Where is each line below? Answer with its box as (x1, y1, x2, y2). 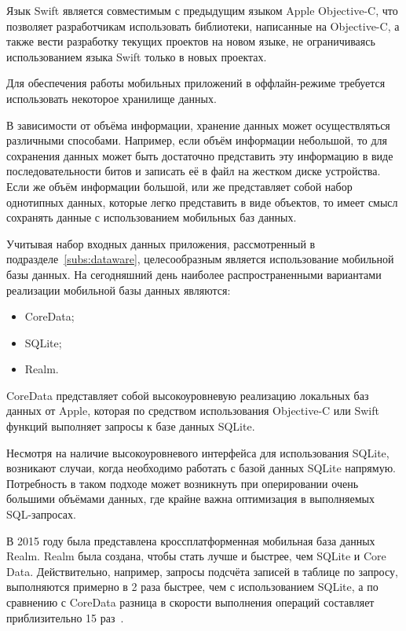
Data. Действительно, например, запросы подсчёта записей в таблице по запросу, (6, 563, 398, 579)
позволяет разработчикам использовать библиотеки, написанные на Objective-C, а (6, 17, 400, 34)
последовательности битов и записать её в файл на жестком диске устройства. (6, 163, 381, 179)
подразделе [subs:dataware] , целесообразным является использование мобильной (6, 251, 394, 267)
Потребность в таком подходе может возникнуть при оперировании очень (6, 475, 359, 491)
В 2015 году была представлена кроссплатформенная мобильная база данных (6, 532, 375, 548)
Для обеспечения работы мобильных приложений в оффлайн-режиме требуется (6, 75, 386, 91)
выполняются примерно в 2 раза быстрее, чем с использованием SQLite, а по (6, 578, 379, 595)
